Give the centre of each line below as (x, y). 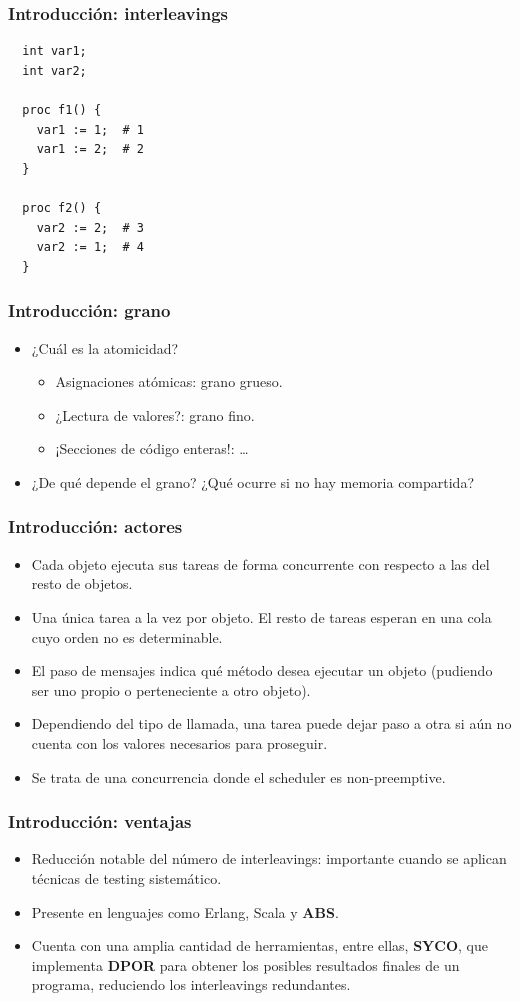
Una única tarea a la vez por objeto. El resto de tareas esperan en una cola (261, 616)
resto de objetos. (82, 583)
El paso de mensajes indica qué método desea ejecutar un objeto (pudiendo (262, 670)
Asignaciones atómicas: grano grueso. (169, 381)
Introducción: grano (89, 310)
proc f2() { (62, 207)
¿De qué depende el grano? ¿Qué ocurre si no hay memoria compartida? (253, 481)
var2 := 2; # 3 (90, 227)
